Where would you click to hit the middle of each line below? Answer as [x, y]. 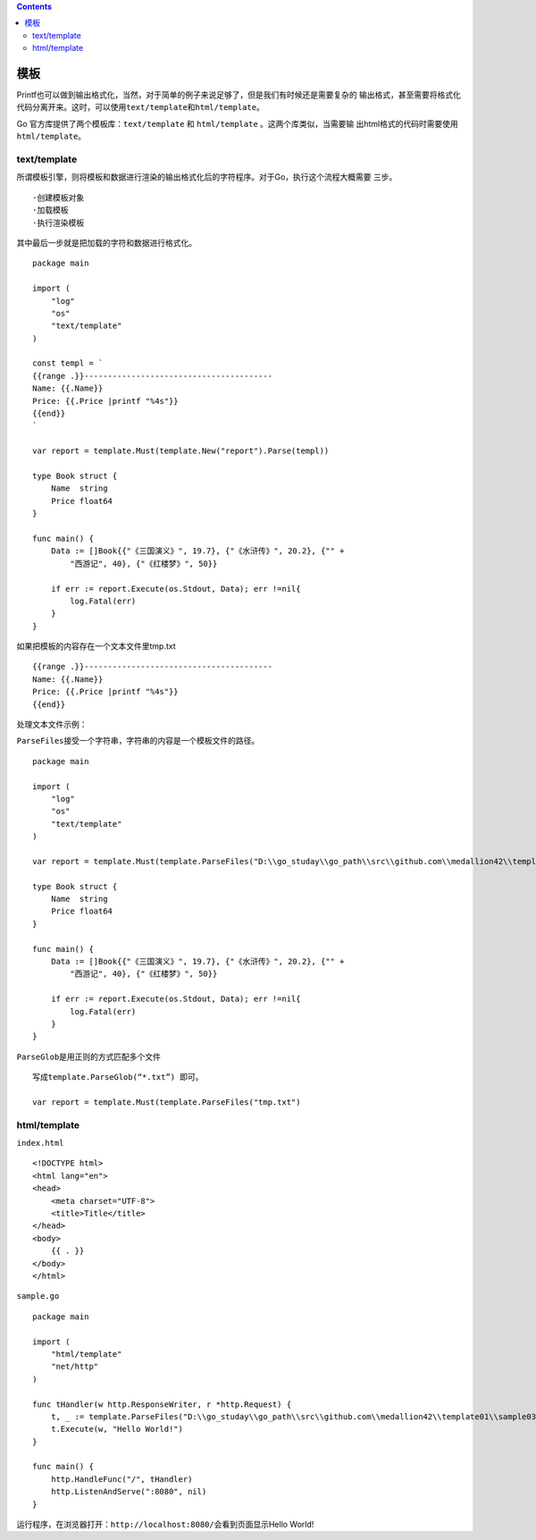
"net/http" [75, 1367]
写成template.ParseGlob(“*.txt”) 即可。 [118, 1077]
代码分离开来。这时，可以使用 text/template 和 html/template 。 [141, 107]
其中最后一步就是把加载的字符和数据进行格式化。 [106, 242]
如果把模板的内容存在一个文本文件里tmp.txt [96, 646]
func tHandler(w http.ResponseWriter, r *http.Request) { [162, 1404]
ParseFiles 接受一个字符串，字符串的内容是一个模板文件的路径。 [138, 741]
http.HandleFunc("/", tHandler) [121, 1479]
